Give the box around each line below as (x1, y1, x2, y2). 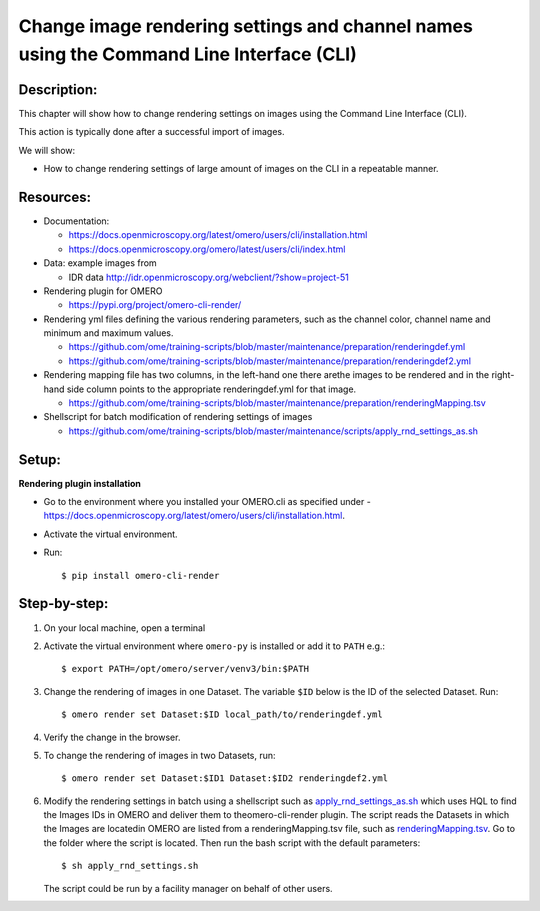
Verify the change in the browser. (43, 731, 181, 743)
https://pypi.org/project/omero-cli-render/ (68, 299, 242, 311)
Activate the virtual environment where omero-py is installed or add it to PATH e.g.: (43, 640, 385, 652)
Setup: (18, 451, 62, 468)
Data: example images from (43, 257, 157, 269)
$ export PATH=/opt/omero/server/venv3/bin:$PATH (61, 663, 310, 675)
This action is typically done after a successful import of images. (18, 126, 285, 138)
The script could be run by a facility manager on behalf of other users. (43, 882, 334, 894)
